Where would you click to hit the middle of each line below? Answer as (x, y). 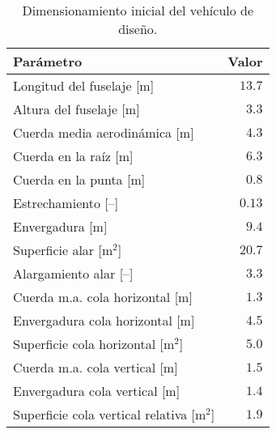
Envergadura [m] (60, 226)
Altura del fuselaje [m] (76, 109)
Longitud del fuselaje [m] (84, 85)
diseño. (138, 29)
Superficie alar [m (63, 250)
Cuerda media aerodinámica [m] (104, 132)
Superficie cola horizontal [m (94, 344)
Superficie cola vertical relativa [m (110, 414)
